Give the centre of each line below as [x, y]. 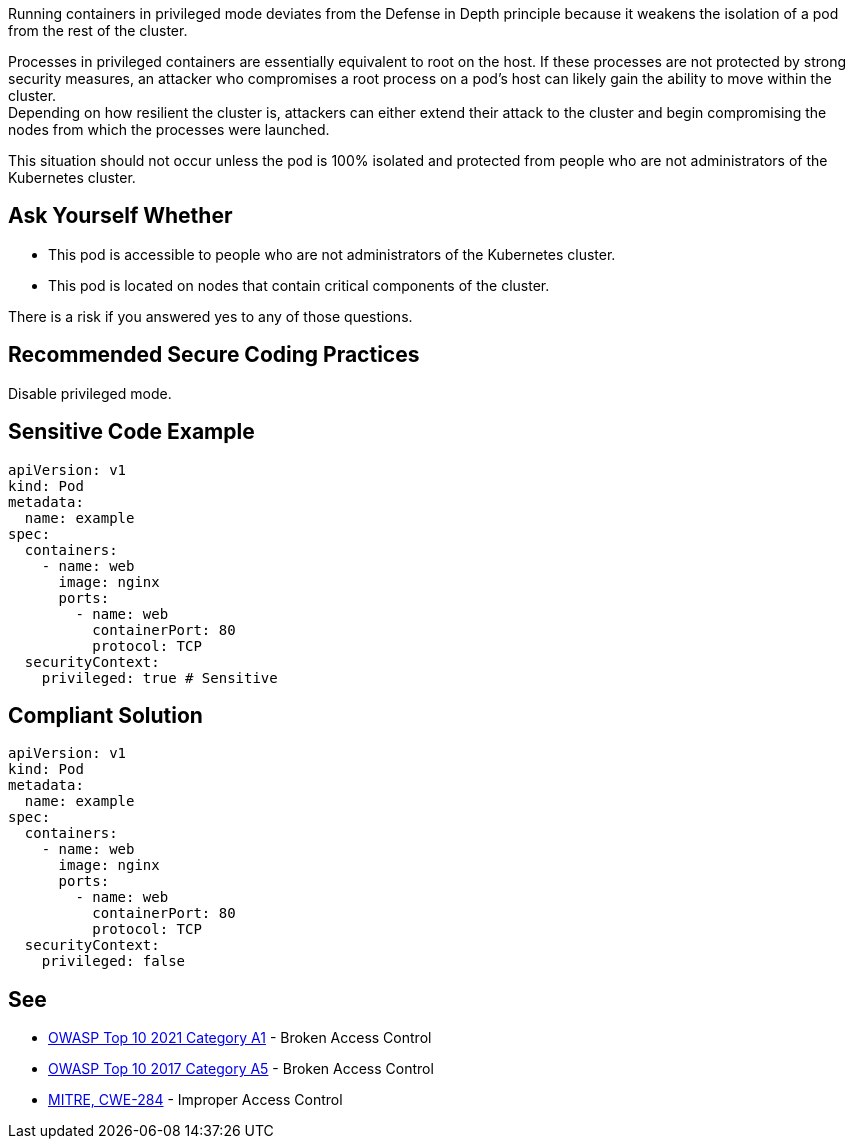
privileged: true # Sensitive [159, 677]
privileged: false [113, 961]
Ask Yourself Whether [120, 216]
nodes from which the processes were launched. [169, 129]
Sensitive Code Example [131, 432]
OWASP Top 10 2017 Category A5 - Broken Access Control [241, 1069]
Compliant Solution [105, 715]
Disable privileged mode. [90, 393]
